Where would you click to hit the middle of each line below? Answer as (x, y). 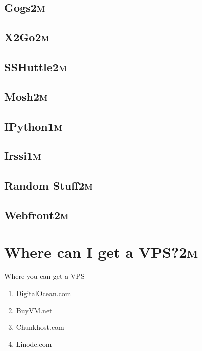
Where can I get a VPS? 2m (101, 252)
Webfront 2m (36, 215)
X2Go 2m (27, 37)
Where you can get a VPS (44, 276)
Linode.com (34, 344)
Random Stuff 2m (48, 185)
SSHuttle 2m (36, 66)
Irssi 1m (23, 156)
